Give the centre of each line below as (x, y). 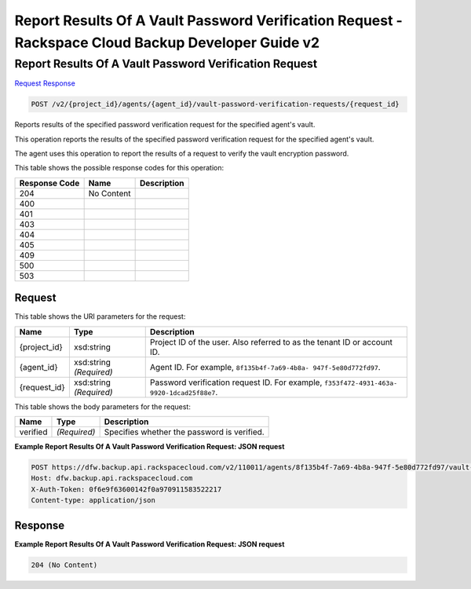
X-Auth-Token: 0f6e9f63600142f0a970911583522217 (126, 489)
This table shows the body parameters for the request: (103, 406)
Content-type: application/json (93, 500)
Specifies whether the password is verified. (184, 432)
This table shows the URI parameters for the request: (100, 316)
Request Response (45, 83)
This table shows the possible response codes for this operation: (119, 168)
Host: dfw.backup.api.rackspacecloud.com (112, 478)
